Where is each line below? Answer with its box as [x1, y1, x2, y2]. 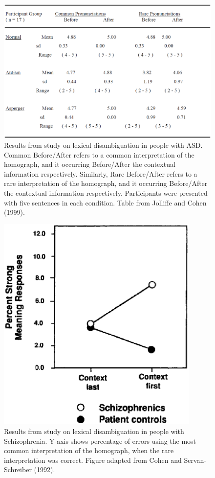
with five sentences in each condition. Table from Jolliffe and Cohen [4, 197, 207, 207]
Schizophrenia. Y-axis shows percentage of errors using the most [4, 435, 196, 446]
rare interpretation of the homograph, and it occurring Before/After [4, 178, 208, 188]
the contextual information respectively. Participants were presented [4, 188, 208, 198]
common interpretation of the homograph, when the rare [4, 445, 174, 455]
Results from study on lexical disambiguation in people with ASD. [4, 140, 203, 150]
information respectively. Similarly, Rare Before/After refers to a [4, 168, 197, 179]
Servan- [184, 455, 206, 465]
